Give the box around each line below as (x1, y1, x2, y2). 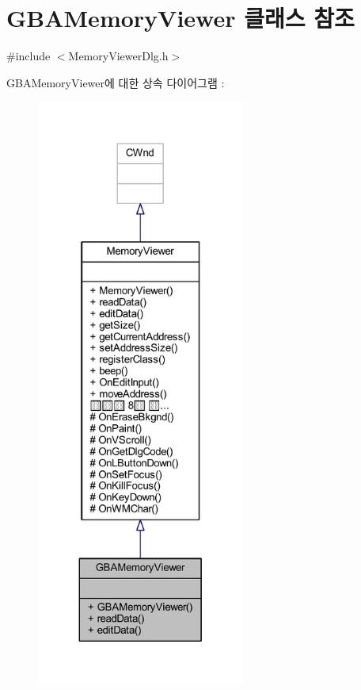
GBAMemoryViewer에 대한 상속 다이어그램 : (6, 74, 225, 90)
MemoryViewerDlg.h (68, 48, 169, 64)
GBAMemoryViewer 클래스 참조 (6, 2, 355, 34)
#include (6, 48, 51, 64)
